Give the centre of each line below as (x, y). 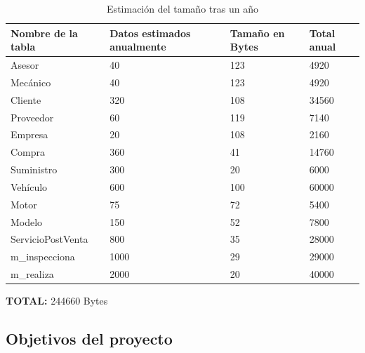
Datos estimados (150, 33)
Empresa (29, 134)
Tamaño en (257, 33)
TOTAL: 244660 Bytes (57, 301)
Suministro (34, 169)
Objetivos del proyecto (89, 339)
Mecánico (31, 82)
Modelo (27, 221)
